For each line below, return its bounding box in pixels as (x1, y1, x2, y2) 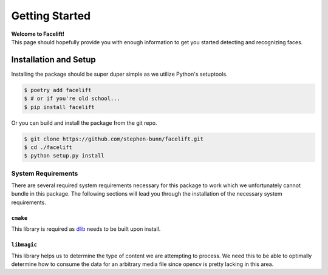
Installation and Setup (11, 55, 97, 65)
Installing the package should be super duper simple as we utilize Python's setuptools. (11, 70, 228, 78)
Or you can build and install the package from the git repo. (11, 119, 157, 127)
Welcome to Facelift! (11, 30, 65, 38)
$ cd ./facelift (24, 144, 73, 151)
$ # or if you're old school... (24, 95, 121, 102)
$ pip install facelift (24, 104, 95, 110)
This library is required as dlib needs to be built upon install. (11, 225, 161, 233)
